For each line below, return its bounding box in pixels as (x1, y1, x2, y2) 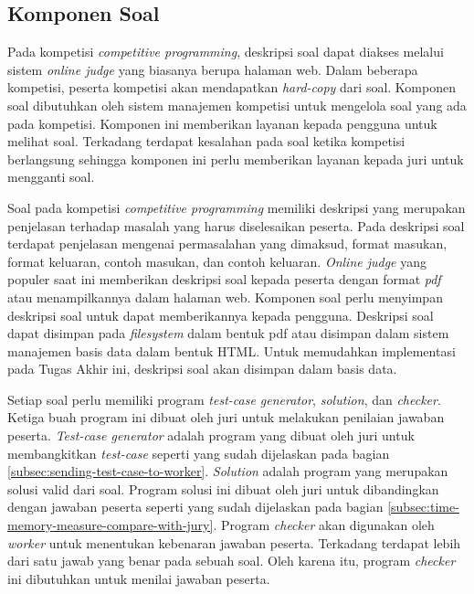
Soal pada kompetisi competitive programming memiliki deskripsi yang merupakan (7, 197, 466, 217)
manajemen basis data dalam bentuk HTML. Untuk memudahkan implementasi (7, 341, 456, 360)
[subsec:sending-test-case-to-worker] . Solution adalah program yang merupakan (7, 461, 448, 481)
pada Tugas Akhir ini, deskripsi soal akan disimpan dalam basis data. (7, 359, 397, 378)
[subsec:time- (387, 497, 459, 516)
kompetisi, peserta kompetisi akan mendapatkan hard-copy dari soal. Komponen (7, 78, 456, 97)
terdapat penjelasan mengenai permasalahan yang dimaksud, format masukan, (7, 234, 448, 253)
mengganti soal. (7, 167, 95, 186)
